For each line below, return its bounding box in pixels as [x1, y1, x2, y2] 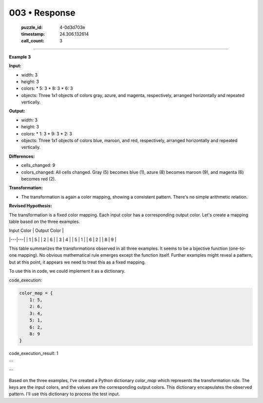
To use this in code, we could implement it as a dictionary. [9, 268, 126, 274]
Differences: [9, 153, 35, 159]
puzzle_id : [21, 24, 43, 30]
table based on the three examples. [9, 219, 80, 224]
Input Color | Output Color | [9, 227, 64, 234]
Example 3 [9, 54, 31, 60]
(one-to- [228, 245, 246, 251]
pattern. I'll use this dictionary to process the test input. [9, 391, 120, 397]
